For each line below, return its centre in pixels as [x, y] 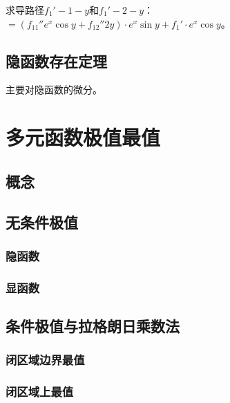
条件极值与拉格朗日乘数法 [93, 326]
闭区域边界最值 [45, 360]
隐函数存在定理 [56, 60]
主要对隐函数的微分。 [54, 90]
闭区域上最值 [40, 392]
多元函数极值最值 [83, 137]
